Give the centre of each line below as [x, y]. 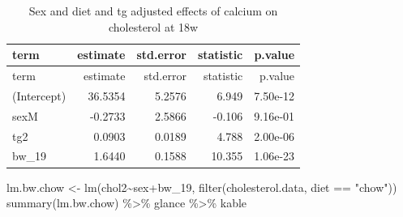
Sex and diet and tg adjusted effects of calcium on [153, 11]
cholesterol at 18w [153, 26]
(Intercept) [39, 95]
